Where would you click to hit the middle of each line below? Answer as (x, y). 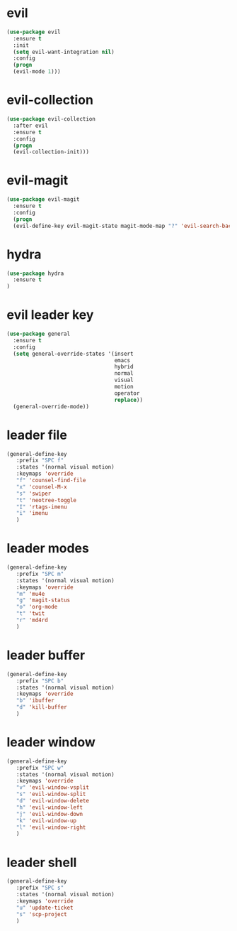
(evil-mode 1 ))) (37, 72)
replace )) (128, 400)
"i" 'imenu (32, 513)
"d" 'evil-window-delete (53, 801)
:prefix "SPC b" (40, 681)
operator (127, 393)
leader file (37, 435)
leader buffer (46, 655)
